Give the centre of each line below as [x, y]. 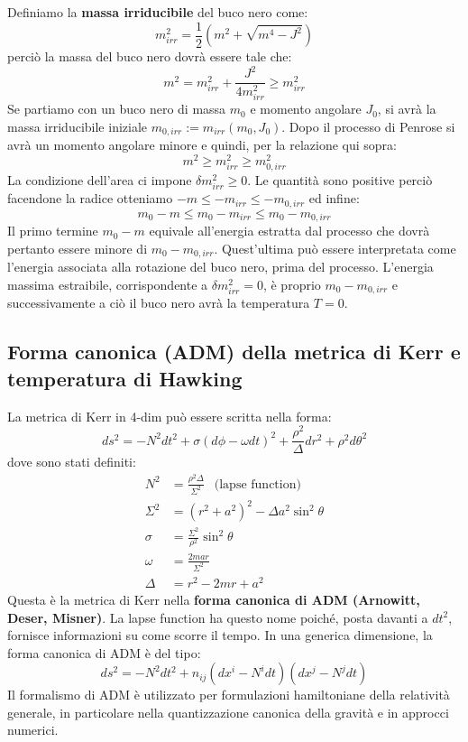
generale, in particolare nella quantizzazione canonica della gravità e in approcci [228, 712]
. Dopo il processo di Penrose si [368, 126]
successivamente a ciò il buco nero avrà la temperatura [159, 303]
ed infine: [334, 198]
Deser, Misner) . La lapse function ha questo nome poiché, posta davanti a [218, 617]
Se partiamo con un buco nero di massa [117, 109]
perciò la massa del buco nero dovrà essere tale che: [150, 56]
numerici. [33, 730]
